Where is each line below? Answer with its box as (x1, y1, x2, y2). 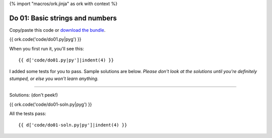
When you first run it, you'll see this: (9, 45, 84, 51)
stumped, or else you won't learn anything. (9, 76, 99, 82)
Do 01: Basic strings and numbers (9, 14, 117, 22)
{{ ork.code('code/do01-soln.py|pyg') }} (9, 101, 92, 107)
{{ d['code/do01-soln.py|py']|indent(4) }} (18, 122, 127, 128)
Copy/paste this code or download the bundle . (9, 27, 106, 33)
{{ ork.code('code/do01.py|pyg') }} (9, 36, 82, 42)
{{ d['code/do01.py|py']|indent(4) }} (18, 57, 114, 63)
